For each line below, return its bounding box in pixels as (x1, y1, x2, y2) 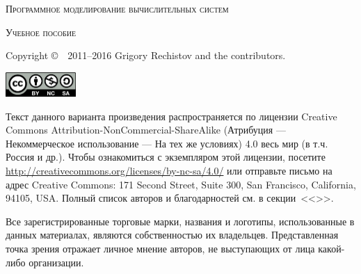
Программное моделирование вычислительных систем (6, 1, 229, 15)
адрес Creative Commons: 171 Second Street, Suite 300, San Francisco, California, (6, 177, 356, 191)
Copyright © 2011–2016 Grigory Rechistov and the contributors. (6, 48, 286, 63)
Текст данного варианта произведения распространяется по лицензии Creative (6, 108, 337, 123)
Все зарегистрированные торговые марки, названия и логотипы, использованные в (6, 213, 355, 228)
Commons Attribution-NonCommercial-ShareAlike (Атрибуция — (6, 122, 286, 137)
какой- (318, 241, 345, 255)
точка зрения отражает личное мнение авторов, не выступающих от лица (6, 241, 315, 255)
